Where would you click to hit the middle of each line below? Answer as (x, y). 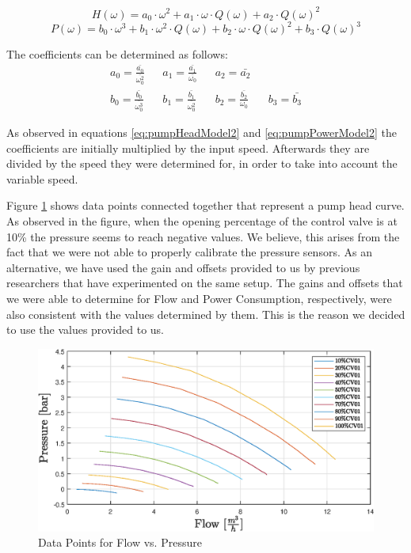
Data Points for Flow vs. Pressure (120, 542)
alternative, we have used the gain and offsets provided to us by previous (183, 267)
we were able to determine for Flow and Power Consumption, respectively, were (199, 299)
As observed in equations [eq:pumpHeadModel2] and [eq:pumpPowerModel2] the (202, 133)
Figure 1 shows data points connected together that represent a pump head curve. (205, 205)
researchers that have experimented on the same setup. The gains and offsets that (205, 283)
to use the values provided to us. (85, 330)
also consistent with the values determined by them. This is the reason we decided (206, 314)
